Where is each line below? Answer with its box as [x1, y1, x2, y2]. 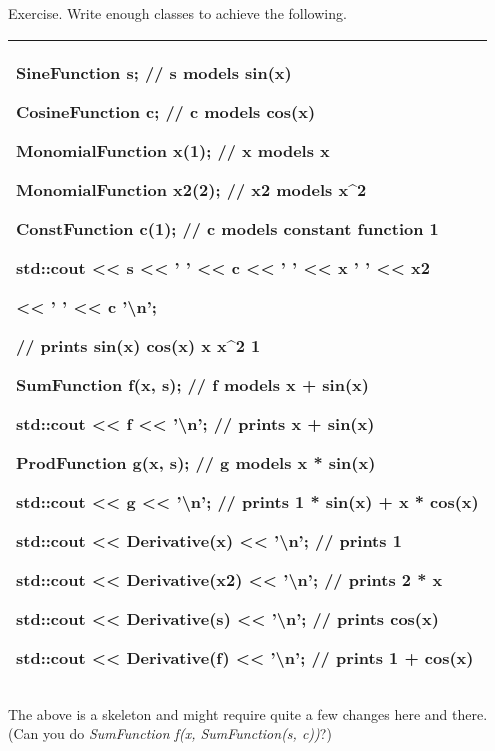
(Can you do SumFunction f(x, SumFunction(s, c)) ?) [8, 723, 332, 744]
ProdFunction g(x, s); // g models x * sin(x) [16, 450, 376, 474]
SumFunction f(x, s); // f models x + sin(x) [16, 372, 369, 396]
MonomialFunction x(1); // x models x [16, 138, 330, 162]
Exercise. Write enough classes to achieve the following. [8, 3, 347, 23]
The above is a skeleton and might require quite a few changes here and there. [8, 703, 488, 724]
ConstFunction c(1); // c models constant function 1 [16, 216, 439, 240]
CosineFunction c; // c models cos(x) [16, 99, 316, 123]
